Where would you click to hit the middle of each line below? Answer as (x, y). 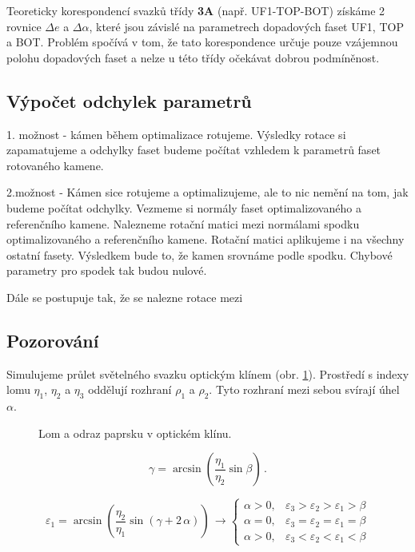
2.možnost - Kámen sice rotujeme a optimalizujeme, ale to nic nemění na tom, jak (207, 192)
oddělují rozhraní (130, 389)
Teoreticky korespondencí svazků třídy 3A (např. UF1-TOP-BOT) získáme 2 (196, 10)
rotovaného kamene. (55, 165)
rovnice (24, 26)
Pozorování (53, 340)
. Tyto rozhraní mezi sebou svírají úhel (304, 389)
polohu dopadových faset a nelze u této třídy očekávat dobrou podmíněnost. (193, 57)
